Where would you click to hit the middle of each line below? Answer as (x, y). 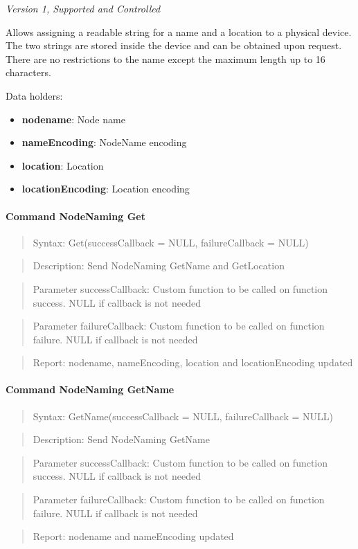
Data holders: (34, 95)
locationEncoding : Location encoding (106, 189)
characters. (28, 72)
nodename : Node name (73, 119)
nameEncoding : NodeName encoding (104, 142)
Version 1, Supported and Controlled (83, 8)
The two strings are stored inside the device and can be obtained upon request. (174, 45)
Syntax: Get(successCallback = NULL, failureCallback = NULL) (171, 242)
